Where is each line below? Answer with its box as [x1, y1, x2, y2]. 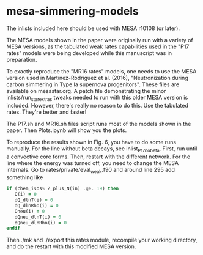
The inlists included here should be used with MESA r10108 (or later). [6, 24, 180, 32]
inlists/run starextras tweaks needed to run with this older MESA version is [6, 94, 188, 102]
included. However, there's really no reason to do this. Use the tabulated [6, 102, 188, 109]
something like [6, 174, 43, 181]
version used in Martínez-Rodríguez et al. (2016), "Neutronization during [6, 74, 188, 81]
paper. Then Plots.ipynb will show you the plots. [6, 127, 127, 134]
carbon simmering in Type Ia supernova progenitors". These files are [6, 81, 180, 88]
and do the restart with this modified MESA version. [6, 243, 136, 250]
